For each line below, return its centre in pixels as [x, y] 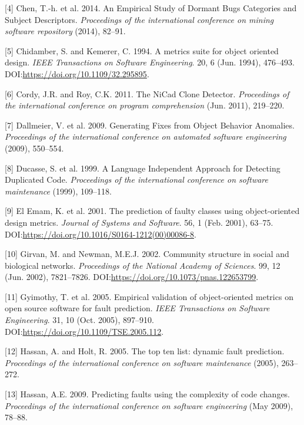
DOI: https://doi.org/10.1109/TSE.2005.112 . [84, 331]
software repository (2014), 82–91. [65, 31]
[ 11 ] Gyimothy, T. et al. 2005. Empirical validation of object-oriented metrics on [149, 296]
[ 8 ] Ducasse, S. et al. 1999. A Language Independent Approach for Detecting [143, 168]
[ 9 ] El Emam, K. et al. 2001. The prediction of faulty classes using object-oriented [152, 211]
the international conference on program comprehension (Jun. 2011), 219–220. [145, 105]
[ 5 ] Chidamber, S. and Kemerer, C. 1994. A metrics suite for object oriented [142, 50]
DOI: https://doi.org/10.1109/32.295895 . [77, 73]
